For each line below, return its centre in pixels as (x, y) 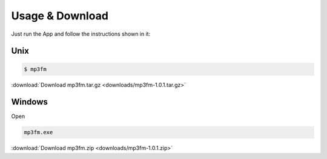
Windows (29, 102)
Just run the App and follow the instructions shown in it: (81, 34)
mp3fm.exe (38, 132)
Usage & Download (60, 16)
